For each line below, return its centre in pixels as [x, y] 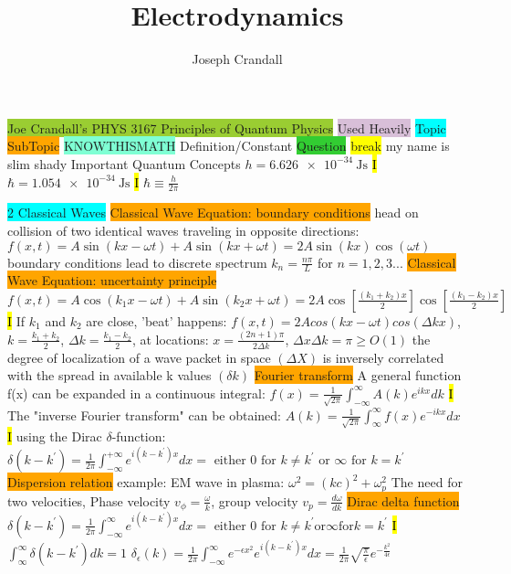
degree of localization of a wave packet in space [139, 357]
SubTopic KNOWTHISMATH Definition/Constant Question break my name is [229, 146]
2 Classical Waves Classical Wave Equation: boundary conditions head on [213, 213]
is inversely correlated [383, 357]
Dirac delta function [403, 500]
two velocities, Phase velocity [89, 500]
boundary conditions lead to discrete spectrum [137, 262]
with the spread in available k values [109, 375]
